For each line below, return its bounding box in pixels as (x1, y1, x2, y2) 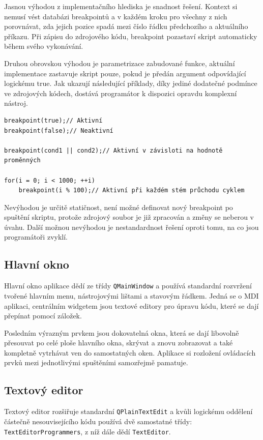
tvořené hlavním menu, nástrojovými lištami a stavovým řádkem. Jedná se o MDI (4, 290, 259, 301)
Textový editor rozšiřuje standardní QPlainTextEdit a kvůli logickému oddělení (4, 406, 253, 417)
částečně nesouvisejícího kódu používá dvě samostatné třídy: (4, 416, 192, 426)
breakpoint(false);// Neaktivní (4, 127, 113, 134)
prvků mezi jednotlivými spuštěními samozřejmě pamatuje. (4, 357, 188, 368)
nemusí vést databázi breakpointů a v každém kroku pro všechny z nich (4, 11, 227, 21)
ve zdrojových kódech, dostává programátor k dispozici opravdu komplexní (4, 87, 237, 98)
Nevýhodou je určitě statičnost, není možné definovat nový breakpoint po (4, 201, 233, 212)
